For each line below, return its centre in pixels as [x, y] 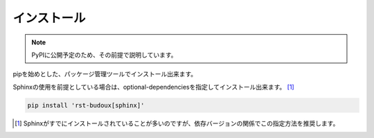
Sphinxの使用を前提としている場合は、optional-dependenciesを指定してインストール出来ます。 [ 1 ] [153, 87]
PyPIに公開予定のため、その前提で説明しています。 [104, 55]
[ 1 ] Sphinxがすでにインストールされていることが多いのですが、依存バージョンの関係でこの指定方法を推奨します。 [177, 123]
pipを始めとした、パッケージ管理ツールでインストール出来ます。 [105, 74]
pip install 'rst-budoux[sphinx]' [86, 105]
